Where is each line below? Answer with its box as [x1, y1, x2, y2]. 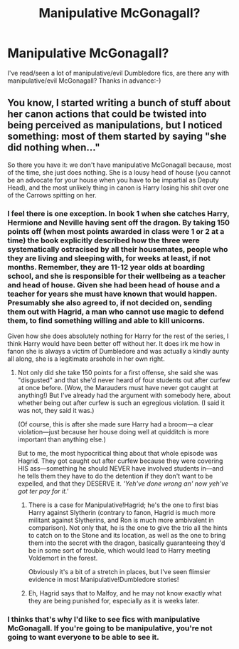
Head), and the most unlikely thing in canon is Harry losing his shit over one [7, 183, 229, 192]
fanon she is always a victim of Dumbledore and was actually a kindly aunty [7, 347, 229, 356]
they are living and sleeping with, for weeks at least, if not [7, 253, 211, 263]
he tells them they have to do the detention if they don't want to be [17, 472, 213, 481]
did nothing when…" [7, 141, 100, 154]
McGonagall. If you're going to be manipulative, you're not [7, 623, 213, 633]
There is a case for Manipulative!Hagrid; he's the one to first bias [28, 501, 219, 509]
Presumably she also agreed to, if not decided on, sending [7, 297, 213, 307]
